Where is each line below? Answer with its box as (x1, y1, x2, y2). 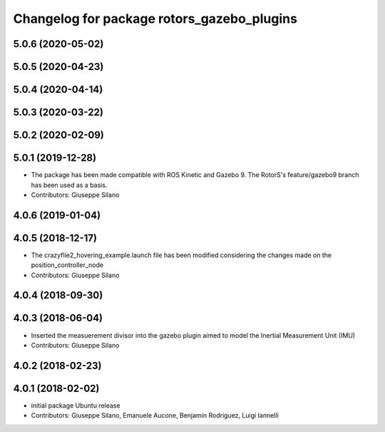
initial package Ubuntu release (31, 401, 120, 410)
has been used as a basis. (31, 181, 108, 189)
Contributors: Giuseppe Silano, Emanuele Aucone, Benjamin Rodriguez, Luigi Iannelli (31, 411, 279, 420)
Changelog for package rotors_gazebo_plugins (13, 11, 297, 26)
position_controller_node (31, 261, 103, 269)
